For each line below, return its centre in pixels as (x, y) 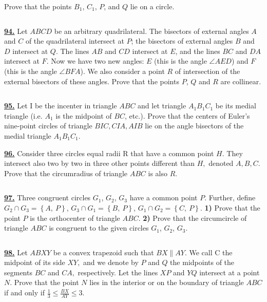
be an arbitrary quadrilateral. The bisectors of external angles (151, 31)
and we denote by (111, 262)
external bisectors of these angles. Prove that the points (92, 81)
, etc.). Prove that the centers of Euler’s (187, 115)
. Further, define (230, 197)
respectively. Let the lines (118, 272)
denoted (221, 163)
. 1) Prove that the (230, 207)
